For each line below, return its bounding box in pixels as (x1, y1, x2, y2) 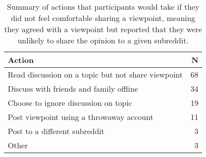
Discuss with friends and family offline (8, 83, 138, 94)
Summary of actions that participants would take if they (7, 1, 200, 12)
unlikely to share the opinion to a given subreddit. (18, 35, 189, 46)
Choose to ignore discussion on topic (8, 97, 132, 108)
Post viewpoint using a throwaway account (8, 111, 153, 122)
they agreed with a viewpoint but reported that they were (4, 23, 202, 35)
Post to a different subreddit (8, 125, 105, 137)
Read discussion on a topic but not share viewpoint (8, 69, 183, 80)
